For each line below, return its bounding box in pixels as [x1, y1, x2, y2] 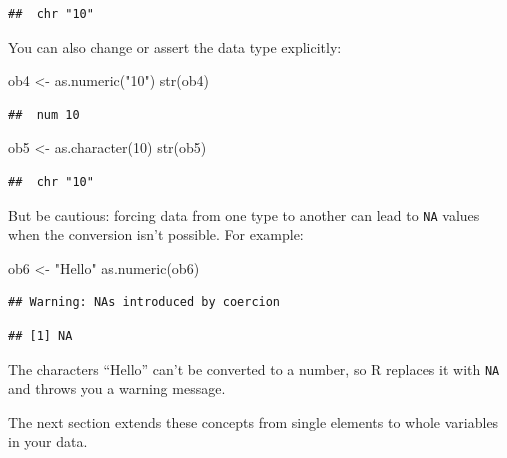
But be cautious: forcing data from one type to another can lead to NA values [8, 204, 480, 225]
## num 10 [8, 107, 80, 122]
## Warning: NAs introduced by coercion [8, 295, 281, 310]
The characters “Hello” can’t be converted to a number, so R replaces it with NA [8, 358, 500, 379]
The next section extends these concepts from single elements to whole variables [8, 411, 499, 432]
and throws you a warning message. [8, 378, 226, 399]
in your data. [8, 431, 88, 452]
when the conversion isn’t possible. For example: [8, 224, 304, 245]
